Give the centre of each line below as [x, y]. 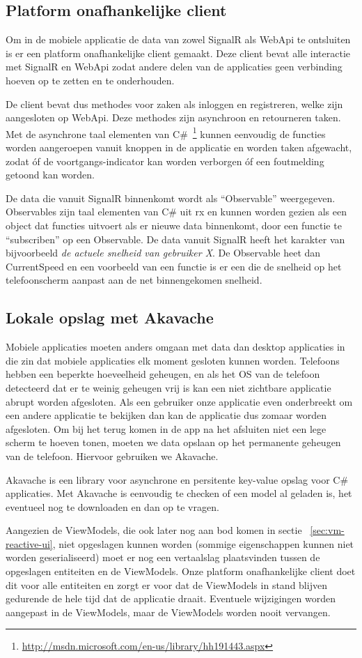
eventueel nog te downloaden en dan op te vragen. [112, 506]
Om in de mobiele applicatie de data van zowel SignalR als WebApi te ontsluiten [178, 39]
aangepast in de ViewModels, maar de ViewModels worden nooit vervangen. [168, 612]
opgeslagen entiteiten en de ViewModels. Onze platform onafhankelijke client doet [181, 571]
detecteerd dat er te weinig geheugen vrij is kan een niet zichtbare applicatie [168, 387]
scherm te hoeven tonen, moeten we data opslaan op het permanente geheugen [173, 442]
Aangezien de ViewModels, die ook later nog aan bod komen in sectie [154, 530]
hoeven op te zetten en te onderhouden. [90, 80]
